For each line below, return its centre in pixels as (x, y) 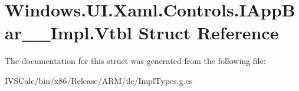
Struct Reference (208, 33)
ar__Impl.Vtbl (69, 33)
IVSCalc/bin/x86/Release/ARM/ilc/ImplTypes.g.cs (99, 80)
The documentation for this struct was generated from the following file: (135, 61)
